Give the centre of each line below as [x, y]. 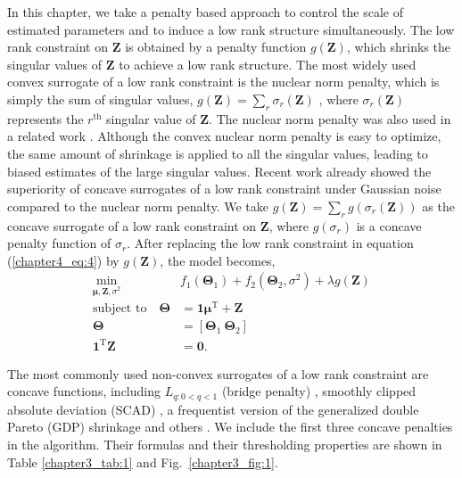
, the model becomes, [218, 260]
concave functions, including [84, 391]
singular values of [54, 64]
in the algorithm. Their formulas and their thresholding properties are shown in [225, 445]
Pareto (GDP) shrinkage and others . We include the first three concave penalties [230, 427]
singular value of [151, 118]
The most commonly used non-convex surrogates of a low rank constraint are [218, 373]
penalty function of [59, 243]
